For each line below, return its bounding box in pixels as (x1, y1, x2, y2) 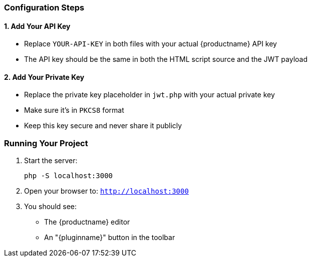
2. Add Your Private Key (4, 72, 85, 81)
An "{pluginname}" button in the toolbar (44, 233, 175, 242)
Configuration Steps (4, 2, 85, 12)
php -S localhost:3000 (24, 172, 113, 180)
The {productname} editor (44, 218, 130, 227)
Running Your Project (4, 138, 88, 148)
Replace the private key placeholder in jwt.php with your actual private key (24, 90, 275, 99)
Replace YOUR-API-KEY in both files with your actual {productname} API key (24, 39, 277, 48)
